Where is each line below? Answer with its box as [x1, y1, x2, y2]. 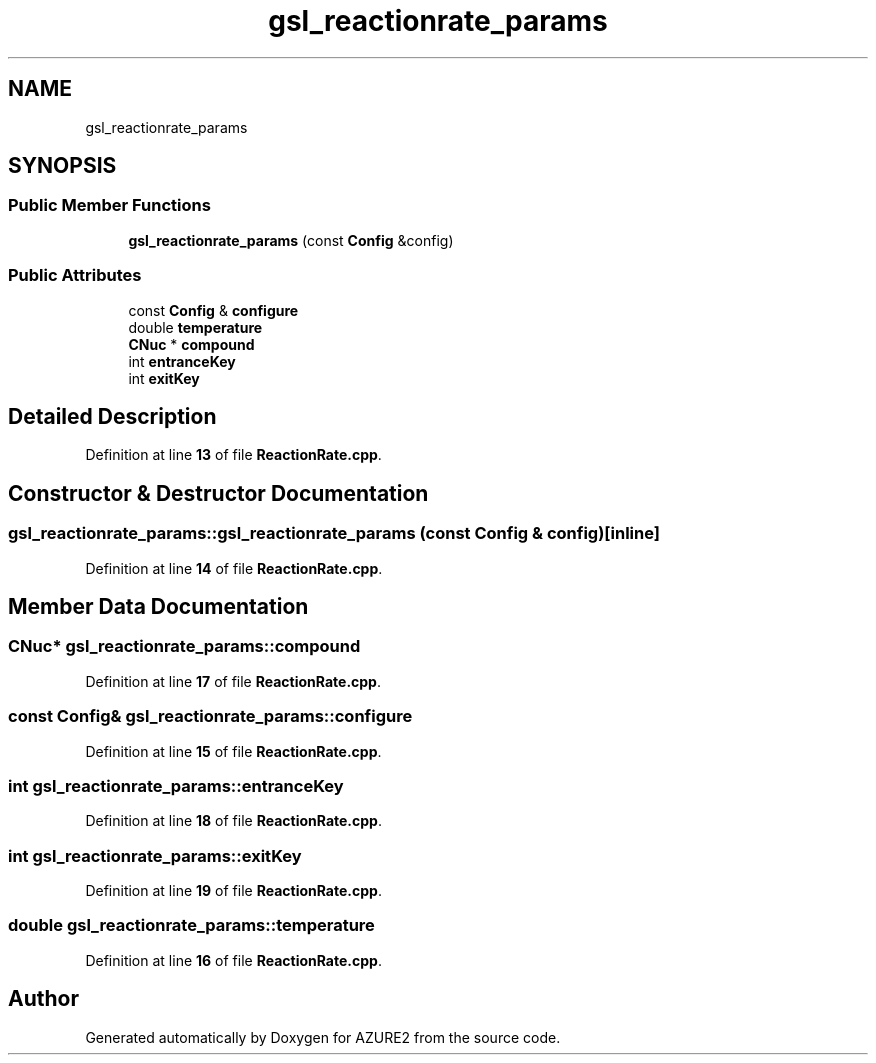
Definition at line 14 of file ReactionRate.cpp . [85, 559, 383, 577]
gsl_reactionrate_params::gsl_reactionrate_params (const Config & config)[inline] [8, 523, 660, 544]
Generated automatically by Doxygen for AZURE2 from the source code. [85, 1028, 561, 1046]
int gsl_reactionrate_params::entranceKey [8, 775, 344, 796]
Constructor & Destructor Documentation [8, 480, 429, 506]
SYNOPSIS [8, 153, 117, 179]
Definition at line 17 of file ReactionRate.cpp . [85, 672, 381, 690]
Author [8, 986, 79, 1012]
